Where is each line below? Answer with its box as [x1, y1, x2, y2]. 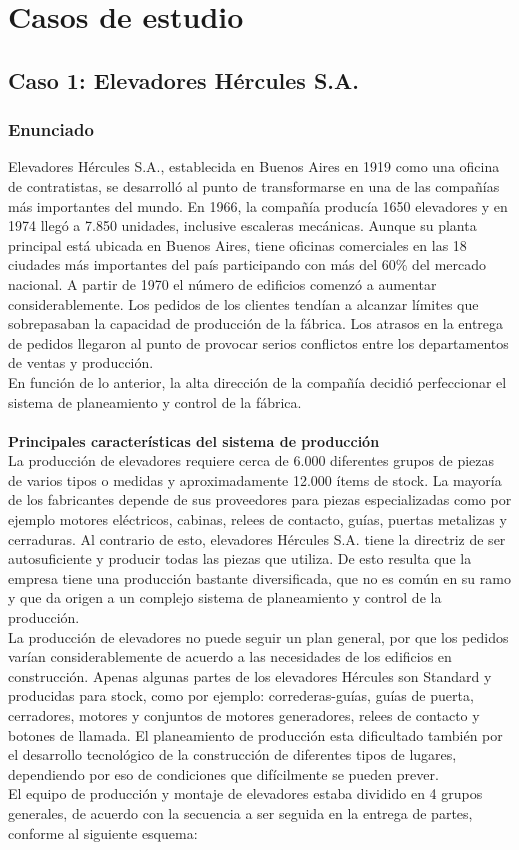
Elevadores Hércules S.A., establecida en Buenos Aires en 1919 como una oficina [8, 156, 500, 177]
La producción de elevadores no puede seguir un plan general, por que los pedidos [8, 626, 509, 647]
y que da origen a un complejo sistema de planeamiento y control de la [8, 587, 442, 608]
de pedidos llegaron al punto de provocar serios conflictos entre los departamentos [8, 332, 509, 353]
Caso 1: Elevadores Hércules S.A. [8, 64, 360, 95]
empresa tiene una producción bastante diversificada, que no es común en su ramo [8, 567, 511, 588]
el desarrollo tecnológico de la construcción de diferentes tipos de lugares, [8, 744, 457, 765]
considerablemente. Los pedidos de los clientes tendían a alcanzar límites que [8, 293, 479, 314]
